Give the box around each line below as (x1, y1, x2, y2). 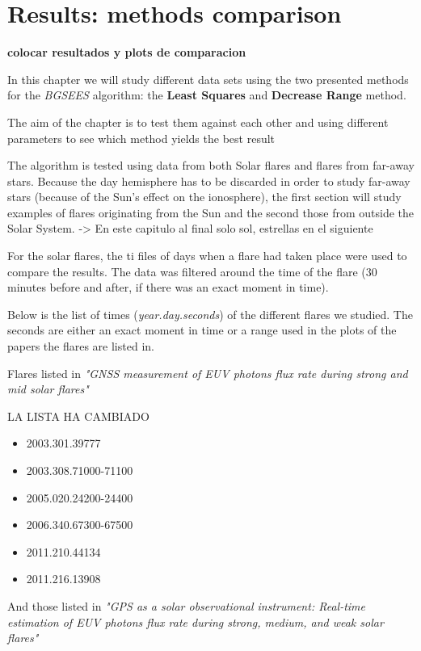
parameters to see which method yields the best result (7, 129, 276, 146)
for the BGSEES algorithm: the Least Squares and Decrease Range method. (7, 86, 406, 103)
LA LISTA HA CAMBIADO (7, 407, 149, 424)
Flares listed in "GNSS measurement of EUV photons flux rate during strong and (7, 364, 408, 381)
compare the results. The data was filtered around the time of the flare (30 (7, 262, 377, 279)
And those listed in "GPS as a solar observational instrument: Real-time (7, 597, 365, 614)
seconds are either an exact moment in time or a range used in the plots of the (7, 321, 397, 338)
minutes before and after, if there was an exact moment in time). (7, 279, 329, 296)
